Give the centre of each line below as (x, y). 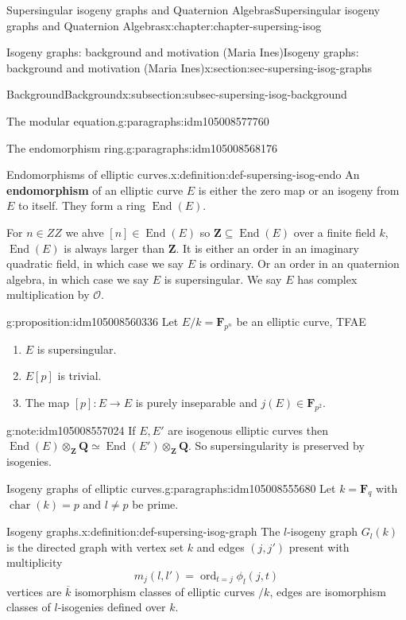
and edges (220, 546)
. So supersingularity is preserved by (276, 446)
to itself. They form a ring (82, 205)
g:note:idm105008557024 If (71, 430)
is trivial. (79, 376)
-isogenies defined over (112, 607)
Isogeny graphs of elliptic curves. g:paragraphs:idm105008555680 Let (171, 488)
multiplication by (48, 294)
